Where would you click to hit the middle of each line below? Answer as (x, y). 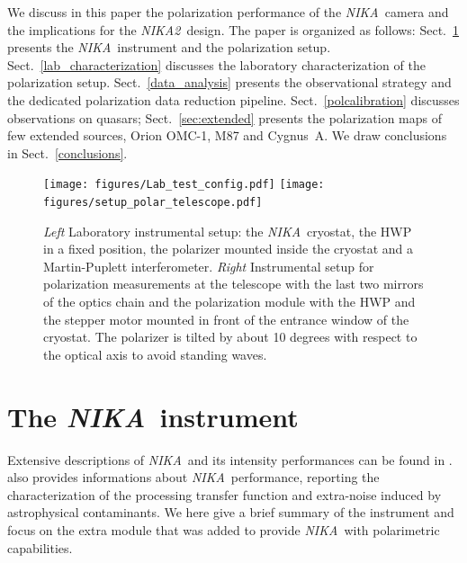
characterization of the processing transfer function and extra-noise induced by (225, 494)
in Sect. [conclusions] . (67, 152)
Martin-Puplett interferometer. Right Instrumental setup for (209, 266)
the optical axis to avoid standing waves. (155, 354)
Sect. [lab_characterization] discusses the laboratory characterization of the (216, 64)
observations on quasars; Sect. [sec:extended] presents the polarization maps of (225, 117)
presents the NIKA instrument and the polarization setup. (169, 47)
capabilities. (40, 547)
